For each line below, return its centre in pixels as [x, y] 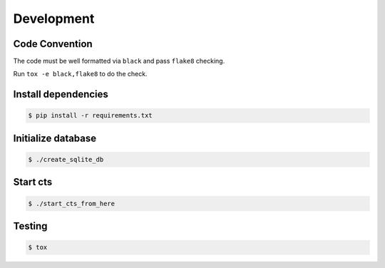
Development [54, 19]
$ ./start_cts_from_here [72, 203]
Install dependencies [61, 94]
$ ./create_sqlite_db [66, 160]
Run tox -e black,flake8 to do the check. [80, 74]
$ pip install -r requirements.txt [90, 115]
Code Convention [53, 44]
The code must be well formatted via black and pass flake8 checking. [119, 61]
